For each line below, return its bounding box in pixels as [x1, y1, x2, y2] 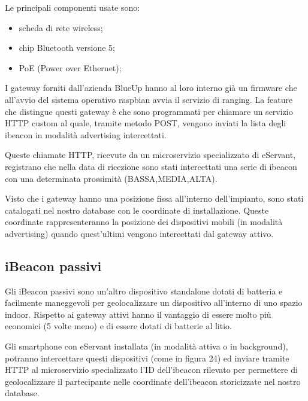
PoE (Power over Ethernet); [19, 61, 122, 74]
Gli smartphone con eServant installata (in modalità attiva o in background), [5, 340, 288, 353]
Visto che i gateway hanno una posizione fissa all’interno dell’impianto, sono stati [5, 192, 304, 205]
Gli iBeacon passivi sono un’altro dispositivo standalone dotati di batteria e [5, 284, 283, 297]
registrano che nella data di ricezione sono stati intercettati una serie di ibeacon [5, 160, 297, 172]
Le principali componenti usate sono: [5, 1, 140, 13]
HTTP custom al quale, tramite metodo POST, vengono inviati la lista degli [5, 117, 286, 129]
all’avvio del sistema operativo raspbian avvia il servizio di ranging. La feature [5, 93, 293, 105]
